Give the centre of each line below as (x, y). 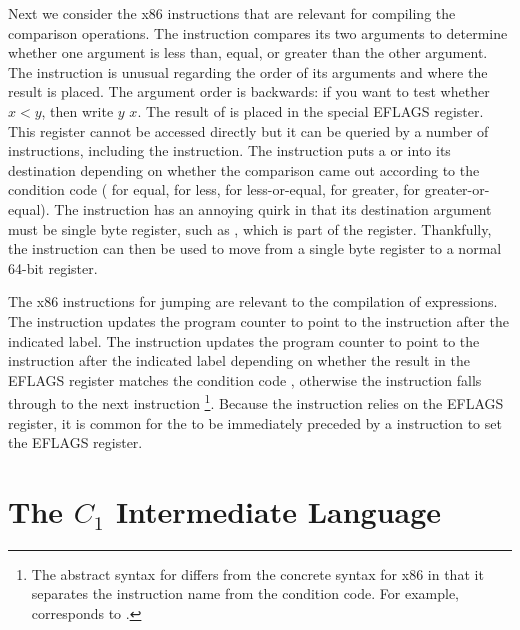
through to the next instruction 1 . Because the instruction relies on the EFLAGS (256, 401)
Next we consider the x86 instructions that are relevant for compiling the (232, 13)
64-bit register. (53, 267)
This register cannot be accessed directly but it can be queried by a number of (248, 130)
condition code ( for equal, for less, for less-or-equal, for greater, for (214, 189)
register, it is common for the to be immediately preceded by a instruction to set (255, 422)
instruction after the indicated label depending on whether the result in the (239, 360)
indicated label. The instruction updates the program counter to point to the (244, 340)
